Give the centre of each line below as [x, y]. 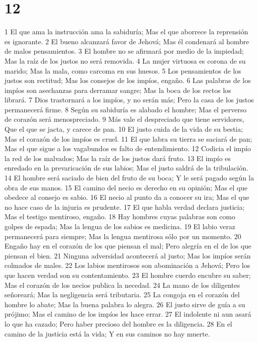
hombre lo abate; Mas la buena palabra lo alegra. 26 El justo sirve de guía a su [125, 304]
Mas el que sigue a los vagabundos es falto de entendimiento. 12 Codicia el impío [128, 148]
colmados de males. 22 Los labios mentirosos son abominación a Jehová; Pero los [127, 265]
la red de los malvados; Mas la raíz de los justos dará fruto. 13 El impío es [118, 158]
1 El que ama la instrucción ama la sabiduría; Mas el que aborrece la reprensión [126, 32]
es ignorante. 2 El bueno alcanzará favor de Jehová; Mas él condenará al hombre [127, 41]
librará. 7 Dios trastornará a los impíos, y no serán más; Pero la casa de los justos [129, 100]
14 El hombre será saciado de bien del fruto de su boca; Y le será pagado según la [129, 178]
